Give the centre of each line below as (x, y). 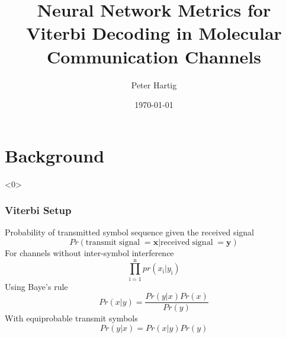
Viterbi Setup (38, 210)
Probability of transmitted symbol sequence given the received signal (130, 232)
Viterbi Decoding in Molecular (154, 33)
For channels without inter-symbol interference (89, 253)
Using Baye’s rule (36, 286)
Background (55, 155)
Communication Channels (154, 56)
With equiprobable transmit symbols (71, 318)
